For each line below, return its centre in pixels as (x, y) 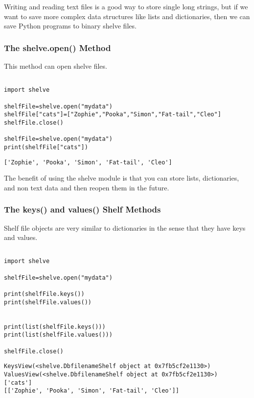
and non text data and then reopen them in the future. (87, 187)
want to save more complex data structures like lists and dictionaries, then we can (127, 16)
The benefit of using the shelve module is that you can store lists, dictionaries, (122, 178)
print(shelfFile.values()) (48, 302)
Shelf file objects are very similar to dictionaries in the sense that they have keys (125, 227)
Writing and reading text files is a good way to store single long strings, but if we (126, 6)
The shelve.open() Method (58, 47)
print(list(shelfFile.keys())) (55, 327)
